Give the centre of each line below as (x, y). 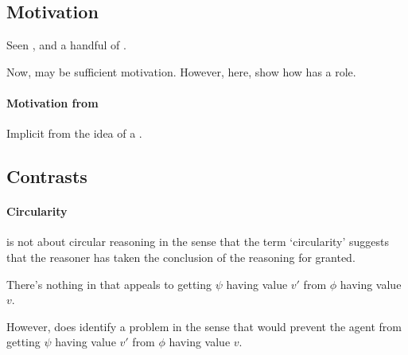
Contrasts (47, 176)
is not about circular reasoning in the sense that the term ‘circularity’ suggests (198, 242)
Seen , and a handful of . (66, 45)
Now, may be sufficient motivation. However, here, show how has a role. (181, 71)
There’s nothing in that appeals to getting (109, 284)
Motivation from (52, 102)
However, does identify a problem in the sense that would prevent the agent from (204, 326)
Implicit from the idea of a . (74, 133)
